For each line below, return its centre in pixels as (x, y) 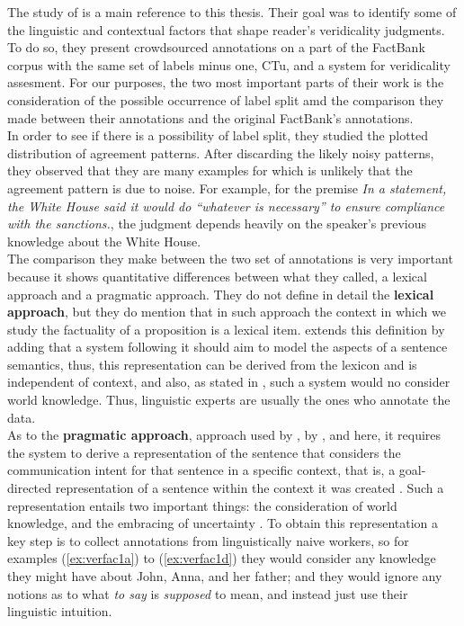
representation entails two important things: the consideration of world (202, 505)
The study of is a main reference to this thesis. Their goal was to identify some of (232, 12)
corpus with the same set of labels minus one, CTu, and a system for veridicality (229, 64)
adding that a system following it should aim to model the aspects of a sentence (228, 347)
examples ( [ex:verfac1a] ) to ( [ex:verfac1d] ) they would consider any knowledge (222, 558)
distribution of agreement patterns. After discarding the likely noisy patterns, (221, 152)
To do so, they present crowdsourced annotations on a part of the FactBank (216, 47)
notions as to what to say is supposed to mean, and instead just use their (208, 593)
